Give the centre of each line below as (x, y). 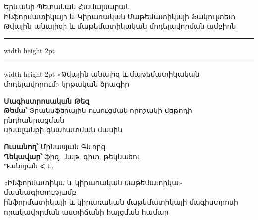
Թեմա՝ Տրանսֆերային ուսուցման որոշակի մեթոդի (98, 110)
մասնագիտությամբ (40, 192)
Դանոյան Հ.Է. (29, 166)
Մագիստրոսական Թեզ (47, 100)
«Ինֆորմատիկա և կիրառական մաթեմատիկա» (93, 182)
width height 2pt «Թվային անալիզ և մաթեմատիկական (102, 74)
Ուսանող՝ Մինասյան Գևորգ (55, 146)
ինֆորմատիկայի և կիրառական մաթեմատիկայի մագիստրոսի (121, 201)
